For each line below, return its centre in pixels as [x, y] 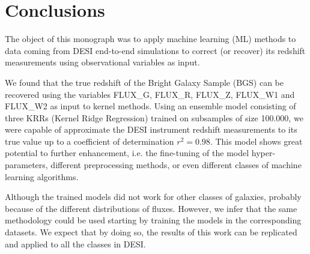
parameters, [26, 165]
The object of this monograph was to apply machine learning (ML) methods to [150, 39]
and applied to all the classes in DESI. [75, 243]
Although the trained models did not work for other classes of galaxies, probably [153, 197]
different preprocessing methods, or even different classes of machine [176, 165]
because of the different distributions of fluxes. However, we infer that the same [151, 208]
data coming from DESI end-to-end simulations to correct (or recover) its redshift [155, 50]
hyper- [263, 153]
